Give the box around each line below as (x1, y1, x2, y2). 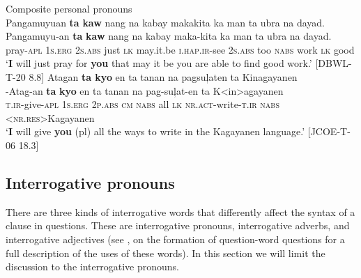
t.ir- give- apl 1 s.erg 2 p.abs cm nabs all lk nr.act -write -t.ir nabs (6, 97, 279, 111)
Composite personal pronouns (6, 1, 132, 15)
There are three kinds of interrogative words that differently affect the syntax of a (6, 204, 355, 219)
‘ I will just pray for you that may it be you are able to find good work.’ (6, 56, 312, 70)
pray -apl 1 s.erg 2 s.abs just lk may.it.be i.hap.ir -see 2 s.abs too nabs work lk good (6, 42, 355, 56)
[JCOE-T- (307, 124, 351, 139)
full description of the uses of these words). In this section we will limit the (6, 245, 325, 260)
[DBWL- (315, 56, 352, 70)
